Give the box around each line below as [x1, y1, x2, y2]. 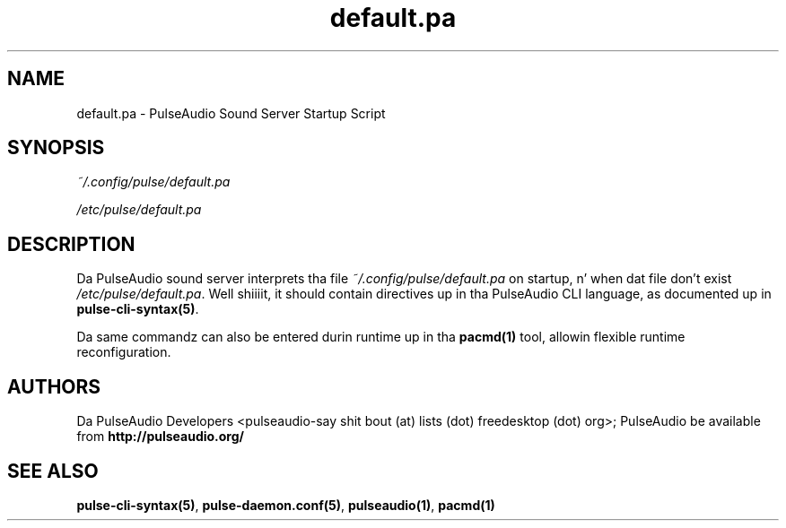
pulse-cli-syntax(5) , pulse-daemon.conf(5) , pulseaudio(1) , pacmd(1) [76, 497, 495, 513]
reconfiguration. [76, 344, 171, 360]
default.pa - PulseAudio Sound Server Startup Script [76, 105, 386, 121]
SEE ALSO [7, 459, 99, 482]
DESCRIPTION [7, 232, 135, 255]
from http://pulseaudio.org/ [76, 428, 245, 445]
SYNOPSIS [7, 136, 105, 160]
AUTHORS [7, 375, 101, 398]
